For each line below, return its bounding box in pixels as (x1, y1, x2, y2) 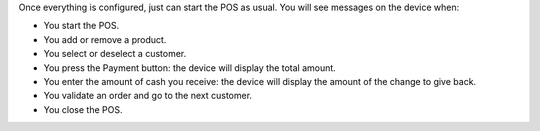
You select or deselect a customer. (43, 48, 187, 60)
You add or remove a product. (43, 33, 167, 45)
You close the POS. (43, 103, 123, 115)
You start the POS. (43, 20, 120, 32)
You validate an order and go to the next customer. (43, 90, 253, 102)
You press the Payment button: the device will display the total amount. (43, 61, 337, 74)
